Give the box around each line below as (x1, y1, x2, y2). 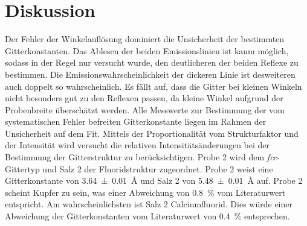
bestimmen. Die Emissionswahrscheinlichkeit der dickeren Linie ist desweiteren (5, 67, 296, 80)
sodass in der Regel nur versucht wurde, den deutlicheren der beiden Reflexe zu (5, 56, 299, 69)
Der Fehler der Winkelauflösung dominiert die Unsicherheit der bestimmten (5, 33, 285, 45)
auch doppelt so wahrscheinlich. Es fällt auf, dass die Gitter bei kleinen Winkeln (5, 80, 302, 92)
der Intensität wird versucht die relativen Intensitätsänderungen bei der (5, 139, 270, 151)
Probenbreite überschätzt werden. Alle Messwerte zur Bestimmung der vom (5, 103, 285, 116)
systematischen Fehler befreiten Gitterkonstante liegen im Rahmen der (5, 115, 267, 128)
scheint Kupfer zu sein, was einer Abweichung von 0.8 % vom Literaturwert (5, 186, 286, 198)
